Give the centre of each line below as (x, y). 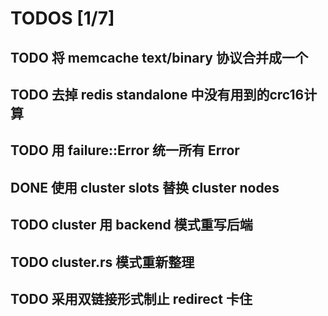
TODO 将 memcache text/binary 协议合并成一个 (159, 57)
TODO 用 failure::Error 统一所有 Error (125, 150)
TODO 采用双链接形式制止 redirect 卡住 (131, 298)
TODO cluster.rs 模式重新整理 (102, 262)
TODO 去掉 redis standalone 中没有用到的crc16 (157, 94)
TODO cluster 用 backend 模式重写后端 (131, 225)
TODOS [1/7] (62, 18)
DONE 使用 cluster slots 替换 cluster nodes (145, 187)
